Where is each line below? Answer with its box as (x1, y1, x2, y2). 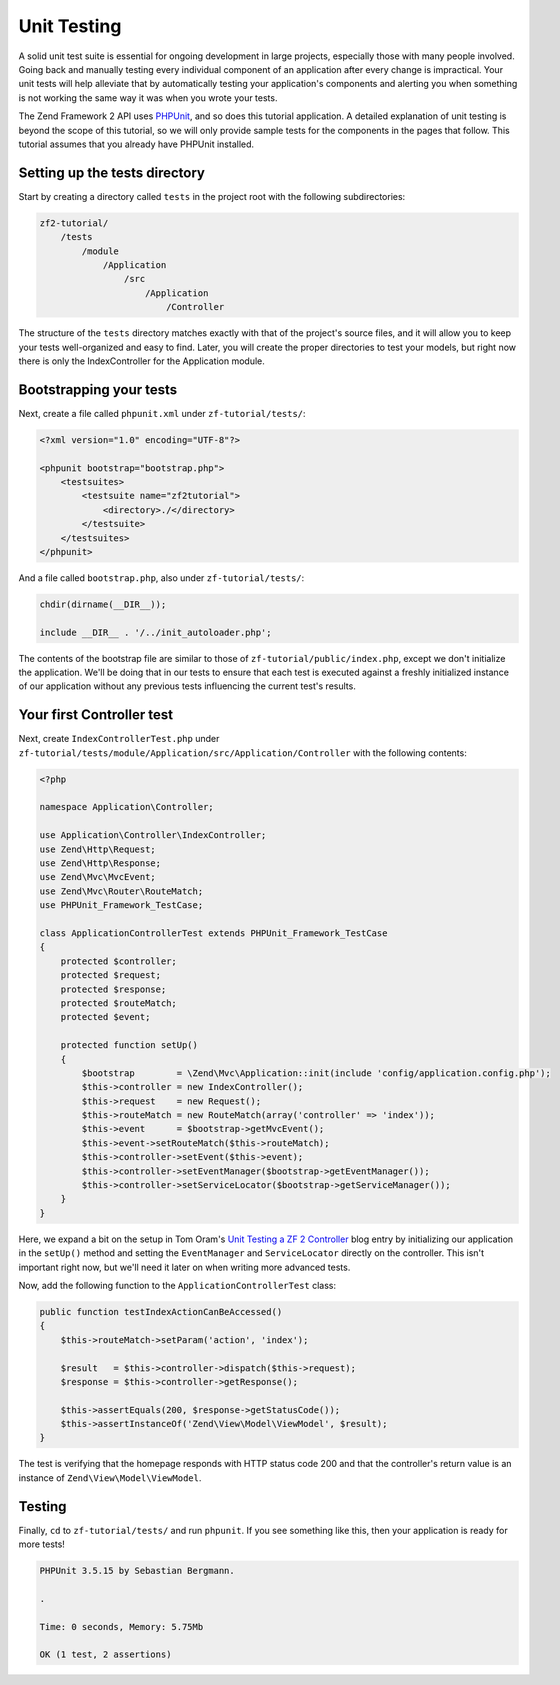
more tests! (18, 1538, 65, 1550)
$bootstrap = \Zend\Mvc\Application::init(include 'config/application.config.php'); (81, 1067, 552, 1079)
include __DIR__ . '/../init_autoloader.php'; (39, 626, 272, 638)
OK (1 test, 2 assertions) (39, 1649, 172, 1660)
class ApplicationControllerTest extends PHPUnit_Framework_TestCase (39, 928, 388, 939)
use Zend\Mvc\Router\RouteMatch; (39, 885, 204, 897)
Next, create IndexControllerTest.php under (18, 733, 220, 745)
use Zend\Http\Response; (39, 858, 162, 869)
